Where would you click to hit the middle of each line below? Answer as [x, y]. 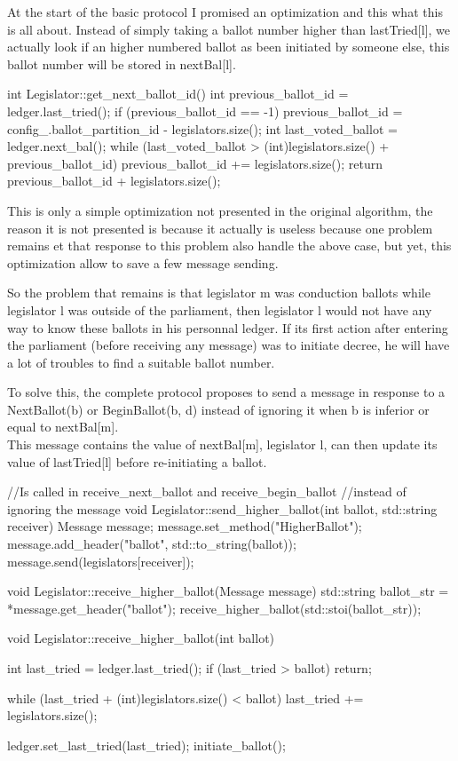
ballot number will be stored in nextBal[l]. [122, 63]
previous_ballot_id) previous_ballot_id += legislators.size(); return [195, 163]
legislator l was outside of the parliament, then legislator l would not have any [220, 309]
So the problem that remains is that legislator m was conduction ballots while [219, 293]
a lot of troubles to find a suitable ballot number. [141, 362]
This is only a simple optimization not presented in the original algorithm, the [220, 210]
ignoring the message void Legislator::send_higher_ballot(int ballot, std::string [222, 508]
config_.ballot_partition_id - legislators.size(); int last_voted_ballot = [202, 128]
